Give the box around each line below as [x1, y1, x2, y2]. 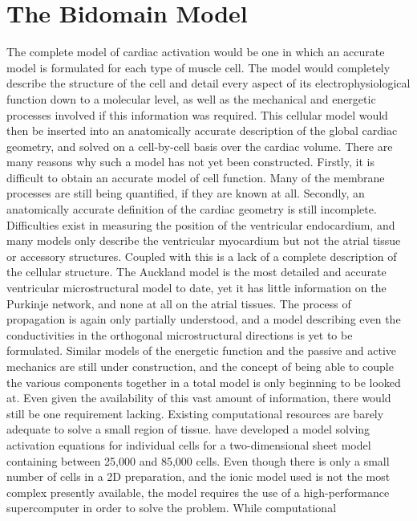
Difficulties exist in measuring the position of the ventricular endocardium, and [6, 216, 395, 233]
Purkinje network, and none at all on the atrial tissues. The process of [6, 295, 351, 311]
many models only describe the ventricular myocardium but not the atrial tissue [6, 232, 401, 249]
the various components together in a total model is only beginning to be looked [6, 373, 401, 390]
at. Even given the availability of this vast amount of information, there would [6, 389, 391, 406]
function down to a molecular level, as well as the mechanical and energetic [6, 90, 376, 107]
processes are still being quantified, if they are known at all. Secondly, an [6, 185, 365, 201]
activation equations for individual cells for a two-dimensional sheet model [6, 436, 371, 453]
